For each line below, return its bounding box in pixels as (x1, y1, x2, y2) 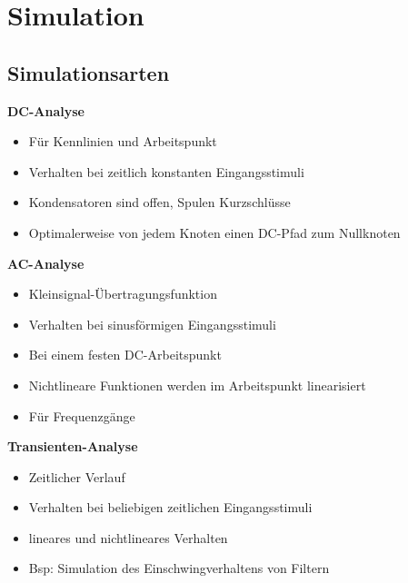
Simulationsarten (7, 58, 170, 86)
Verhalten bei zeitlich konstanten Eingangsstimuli (28, 162, 304, 181)
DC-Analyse (7, 101, 85, 120)
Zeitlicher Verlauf (28, 467, 125, 486)
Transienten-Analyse (7, 437, 138, 456)
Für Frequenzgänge (28, 406, 135, 425)
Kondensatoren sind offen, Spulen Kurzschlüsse (28, 193, 291, 212)
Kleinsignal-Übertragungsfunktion (28, 284, 217, 303)
